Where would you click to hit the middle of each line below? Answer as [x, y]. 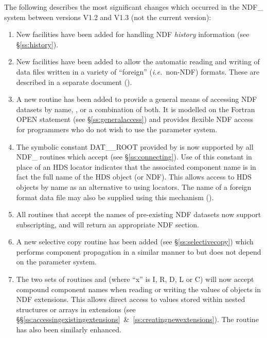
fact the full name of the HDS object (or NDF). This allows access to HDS [134, 177]
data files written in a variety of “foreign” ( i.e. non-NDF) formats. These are [138, 71]
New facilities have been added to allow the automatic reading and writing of [138, 61]
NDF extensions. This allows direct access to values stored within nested [131, 299]
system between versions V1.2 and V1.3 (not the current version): [108, 17]
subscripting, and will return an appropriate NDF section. [108, 224]
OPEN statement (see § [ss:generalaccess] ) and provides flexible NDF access [135, 119]
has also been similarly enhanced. [69, 330]
